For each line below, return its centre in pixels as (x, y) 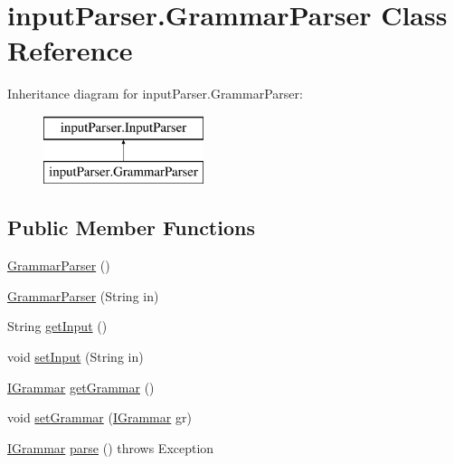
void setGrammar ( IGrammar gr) (99, 417)
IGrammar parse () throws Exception (111, 447)
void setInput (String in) (76, 357)
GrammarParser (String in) (83, 295)
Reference (70, 50)
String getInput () (57, 326)
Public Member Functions (131, 227)
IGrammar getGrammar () (81, 387)
